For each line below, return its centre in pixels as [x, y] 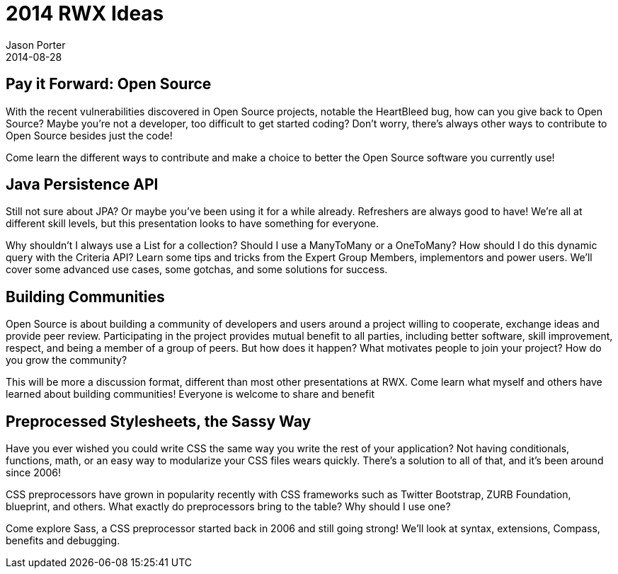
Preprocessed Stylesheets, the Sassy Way [159, 421]
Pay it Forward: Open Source [109, 84]
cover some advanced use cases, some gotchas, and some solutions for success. [197, 270]
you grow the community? [67, 360]
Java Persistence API [82, 185]
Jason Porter [36, 45]
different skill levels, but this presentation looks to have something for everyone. [192, 224]
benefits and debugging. [63, 541]
